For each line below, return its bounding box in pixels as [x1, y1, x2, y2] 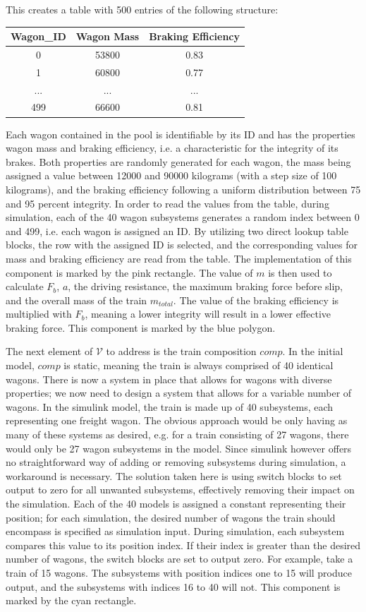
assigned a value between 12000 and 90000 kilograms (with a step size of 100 [6, 168, 337, 183]
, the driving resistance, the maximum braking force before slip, [68, 279, 343, 294]
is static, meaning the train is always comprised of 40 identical [63, 358, 334, 373]
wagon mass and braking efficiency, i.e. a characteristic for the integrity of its [6, 140, 338, 155]
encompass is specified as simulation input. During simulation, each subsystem [6, 524, 345, 539]
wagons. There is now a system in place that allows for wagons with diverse [6, 371, 332, 386]
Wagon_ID [11, 29, 66, 44]
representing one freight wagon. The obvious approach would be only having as [6, 413, 348, 428]
